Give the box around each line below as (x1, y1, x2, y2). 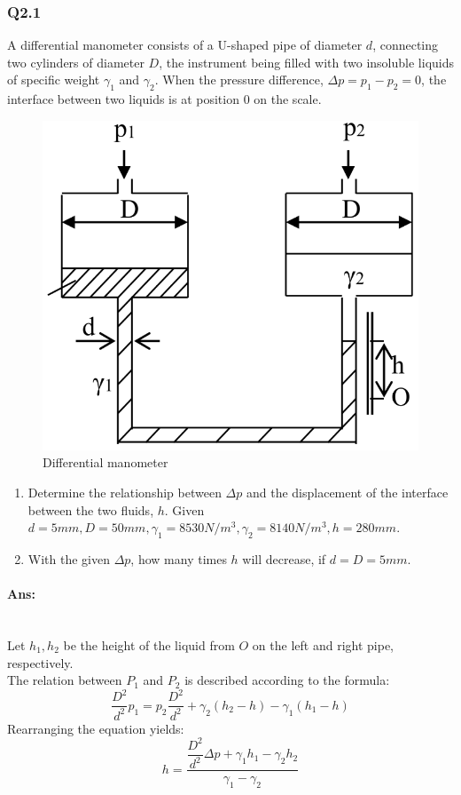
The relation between (7, 671, 122, 689)
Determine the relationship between (27, 483, 222, 502)
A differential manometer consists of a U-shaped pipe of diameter (7, 36, 363, 54)
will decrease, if (242, 550, 326, 568)
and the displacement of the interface (246, 483, 449, 502)
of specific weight (7, 70, 100, 89)
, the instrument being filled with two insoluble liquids (159, 52, 454, 71)
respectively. (7, 653, 74, 672)
